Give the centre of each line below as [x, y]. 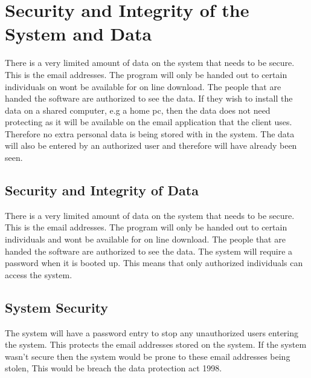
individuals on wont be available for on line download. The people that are [143, 86]
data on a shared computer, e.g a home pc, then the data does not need [138, 110]
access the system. [39, 274]
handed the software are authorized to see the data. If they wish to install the [149, 98]
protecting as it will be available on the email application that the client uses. [149, 122]
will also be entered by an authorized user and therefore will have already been [151, 145]
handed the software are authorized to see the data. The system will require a [149, 251]
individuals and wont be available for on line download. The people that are [145, 239]
